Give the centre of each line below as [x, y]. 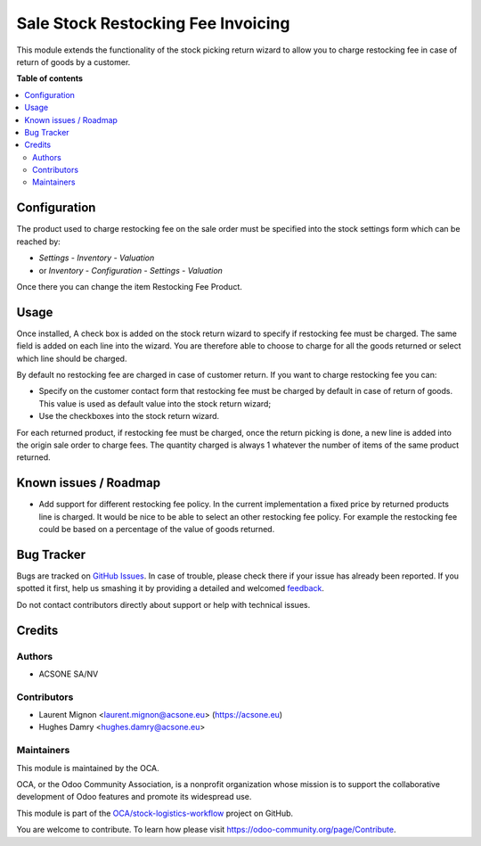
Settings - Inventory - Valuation [97, 258]
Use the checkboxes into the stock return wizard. [129, 416]
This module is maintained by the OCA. [88, 768]
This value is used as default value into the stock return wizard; [155, 403]
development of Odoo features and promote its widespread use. [134, 797]
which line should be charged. [72, 358]
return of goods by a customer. [73, 62]
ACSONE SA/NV [69, 674]
